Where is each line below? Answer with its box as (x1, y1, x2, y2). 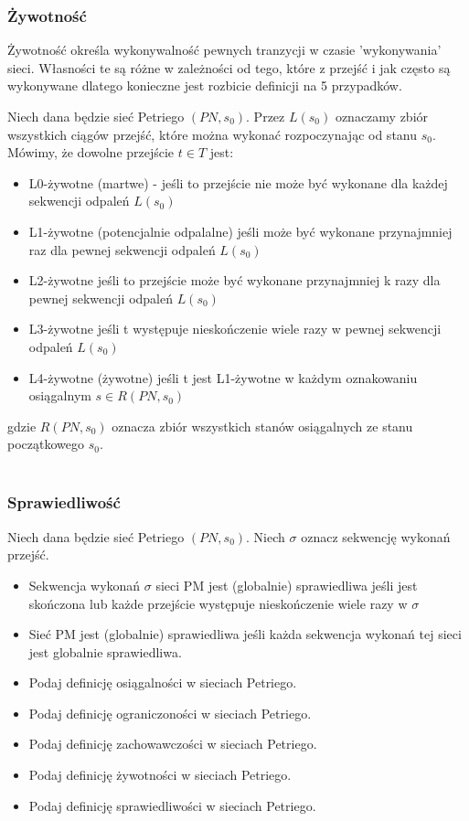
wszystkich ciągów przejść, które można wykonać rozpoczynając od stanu (7, 124, 417, 144)
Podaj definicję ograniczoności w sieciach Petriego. (28, 703, 312, 722)
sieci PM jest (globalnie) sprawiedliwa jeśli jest (155, 575, 418, 594)
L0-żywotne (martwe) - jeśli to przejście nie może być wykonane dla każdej (28, 173, 448, 192)
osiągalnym (28, 386, 91, 405)
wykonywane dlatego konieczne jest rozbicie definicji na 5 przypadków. (7, 76, 402, 95)
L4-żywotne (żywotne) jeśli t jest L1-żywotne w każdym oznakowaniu (28, 368, 418, 387)
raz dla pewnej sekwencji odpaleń (28, 240, 216, 259)
